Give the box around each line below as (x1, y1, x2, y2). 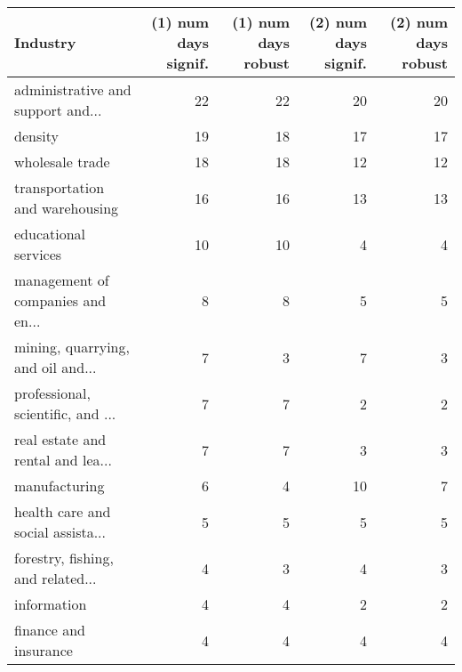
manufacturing (14, 475, 105, 496)
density (14, 125, 59, 146)
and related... (14, 568, 97, 588)
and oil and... (14, 357, 97, 377)
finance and (14, 619, 86, 640)
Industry (14, 32, 76, 53)
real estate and (14, 429, 107, 449)
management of (14, 270, 109, 290)
